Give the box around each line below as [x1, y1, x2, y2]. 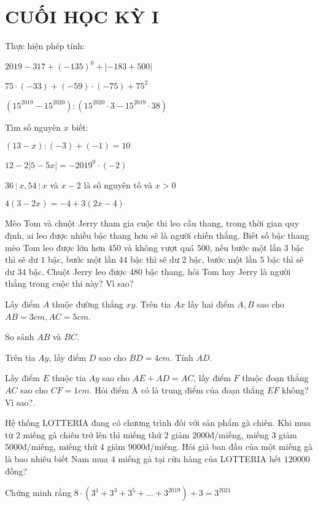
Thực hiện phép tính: [5, 39, 85, 52]
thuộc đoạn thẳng [242, 371, 309, 384]
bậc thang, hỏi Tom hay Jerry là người [145, 265, 291, 277]
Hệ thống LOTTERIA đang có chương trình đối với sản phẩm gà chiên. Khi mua [5, 416, 311, 429]
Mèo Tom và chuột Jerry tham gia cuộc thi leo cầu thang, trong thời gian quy [5, 217, 300, 230]
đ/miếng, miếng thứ [22, 440, 98, 453]
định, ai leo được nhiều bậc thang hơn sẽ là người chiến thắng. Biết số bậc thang [5, 229, 309, 241]
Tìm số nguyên [5, 120, 61, 133]
